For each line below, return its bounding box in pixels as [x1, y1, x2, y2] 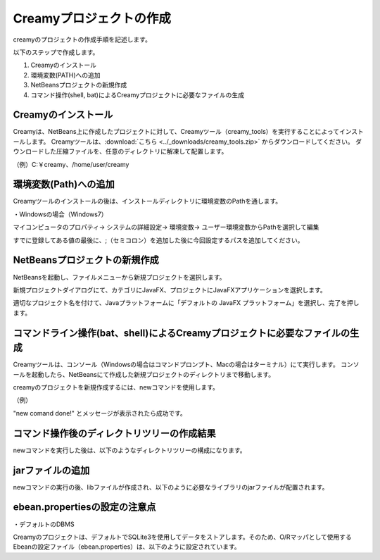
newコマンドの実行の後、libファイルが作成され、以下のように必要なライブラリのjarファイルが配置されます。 [13, 483, 329, 491]
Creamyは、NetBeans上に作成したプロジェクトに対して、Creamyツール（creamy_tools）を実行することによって [13, 127, 340, 136]
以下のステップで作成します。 [13, 48, 99, 56]
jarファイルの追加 [13, 464, 90, 476]
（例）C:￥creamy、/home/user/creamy [13, 160, 129, 168]
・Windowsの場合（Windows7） [13, 210, 108, 218]
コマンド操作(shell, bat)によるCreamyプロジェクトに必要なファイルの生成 [30, 90, 244, 99]
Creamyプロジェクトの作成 [13, 11, 172, 26]
